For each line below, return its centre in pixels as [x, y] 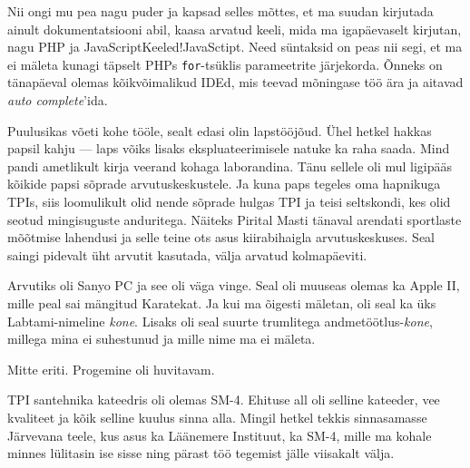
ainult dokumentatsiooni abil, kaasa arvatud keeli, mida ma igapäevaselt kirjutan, [235, 29]
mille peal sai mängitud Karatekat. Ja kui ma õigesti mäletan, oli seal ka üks [222, 302]
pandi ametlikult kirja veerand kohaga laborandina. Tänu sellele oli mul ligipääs [230, 166]
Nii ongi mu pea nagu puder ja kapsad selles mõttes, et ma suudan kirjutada [220, 11]
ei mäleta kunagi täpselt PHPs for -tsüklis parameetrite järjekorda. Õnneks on [225, 64]
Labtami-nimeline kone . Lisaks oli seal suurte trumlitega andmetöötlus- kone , [220, 321]
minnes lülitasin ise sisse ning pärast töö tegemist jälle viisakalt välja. [201, 453]
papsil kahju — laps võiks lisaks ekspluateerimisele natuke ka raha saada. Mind [229, 148]
